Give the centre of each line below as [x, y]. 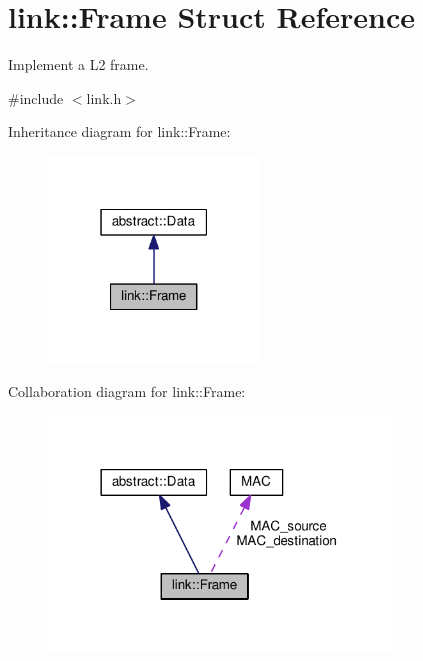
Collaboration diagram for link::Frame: [127, 391]
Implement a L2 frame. [78, 64]
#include [36, 97]
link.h [104, 97]
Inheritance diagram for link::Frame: [119, 131]
